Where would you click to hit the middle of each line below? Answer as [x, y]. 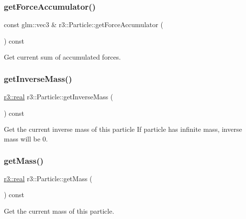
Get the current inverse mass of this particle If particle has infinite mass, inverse [123, 129]
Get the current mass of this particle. [59, 211]
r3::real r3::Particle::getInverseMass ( [59, 97]
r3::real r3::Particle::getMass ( [48, 178]
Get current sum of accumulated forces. [62, 57]
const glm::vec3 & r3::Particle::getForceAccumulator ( [84, 24]
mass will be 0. [26, 139]
